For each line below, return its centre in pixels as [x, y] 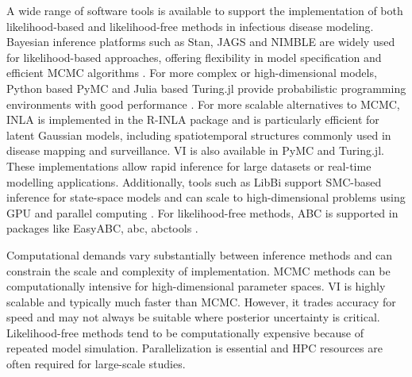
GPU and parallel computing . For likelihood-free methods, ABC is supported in [202, 212]
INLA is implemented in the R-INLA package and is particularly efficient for [193, 119]
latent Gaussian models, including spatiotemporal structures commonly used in [199, 135]
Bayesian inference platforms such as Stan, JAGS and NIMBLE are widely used [201, 42]
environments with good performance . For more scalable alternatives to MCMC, [203, 104]
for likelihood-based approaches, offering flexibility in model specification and [194, 57]
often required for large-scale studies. [96, 364]
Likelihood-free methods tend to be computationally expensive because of [185, 332]
